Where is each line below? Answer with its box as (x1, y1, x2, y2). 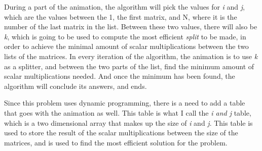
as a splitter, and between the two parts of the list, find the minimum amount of (4, 61, 254, 71)
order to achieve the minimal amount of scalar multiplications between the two (4, 41, 249, 52)
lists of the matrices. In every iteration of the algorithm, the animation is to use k (4, 51, 258, 61)
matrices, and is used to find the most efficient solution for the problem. (4, 137, 228, 147)
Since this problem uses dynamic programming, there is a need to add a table (4, 97, 245, 108)
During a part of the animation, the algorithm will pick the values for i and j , (4, 2, 245, 12)
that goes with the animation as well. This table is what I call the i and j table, (4, 107, 251, 118)
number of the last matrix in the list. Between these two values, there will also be (4, 21, 257, 32)
